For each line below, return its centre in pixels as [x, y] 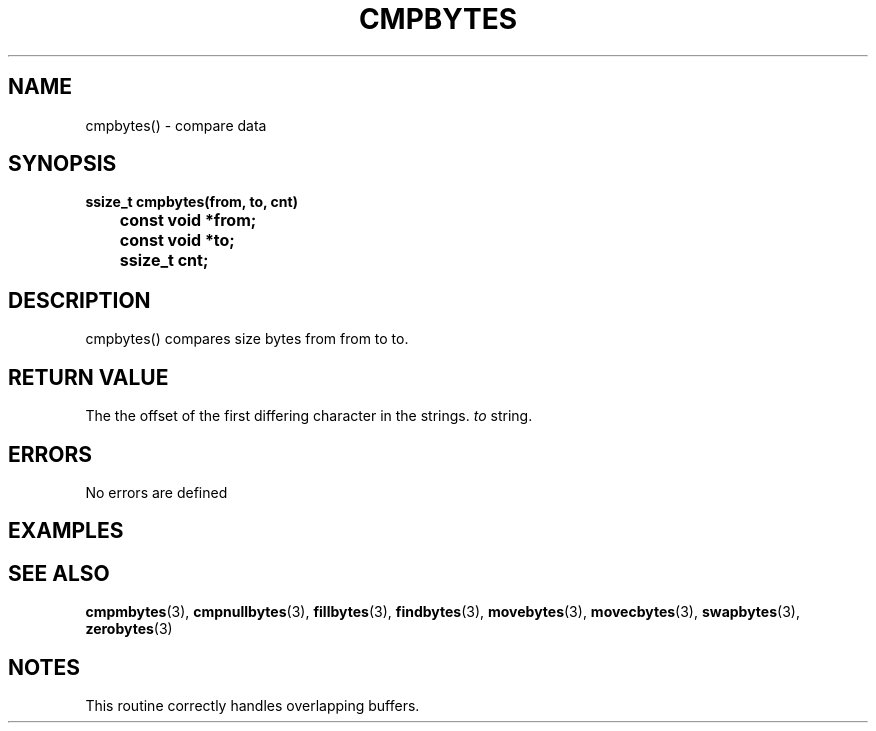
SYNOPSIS [62, 164]
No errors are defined [156, 492]
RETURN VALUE [88, 377]
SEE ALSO [59, 573]
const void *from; [188, 220]
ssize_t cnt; [164, 260]
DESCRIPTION [79, 300]
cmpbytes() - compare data [176, 125]
